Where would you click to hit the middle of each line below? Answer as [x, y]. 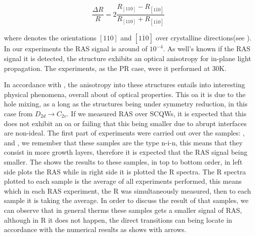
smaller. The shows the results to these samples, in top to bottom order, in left [123, 161]
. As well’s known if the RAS [207, 49]
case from [18, 113]
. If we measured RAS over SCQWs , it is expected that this [157, 113]
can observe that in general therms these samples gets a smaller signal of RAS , [123, 210]
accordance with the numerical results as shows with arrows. [95, 229]
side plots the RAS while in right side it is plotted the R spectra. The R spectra [125, 171]
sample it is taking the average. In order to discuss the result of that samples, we [126, 200]
